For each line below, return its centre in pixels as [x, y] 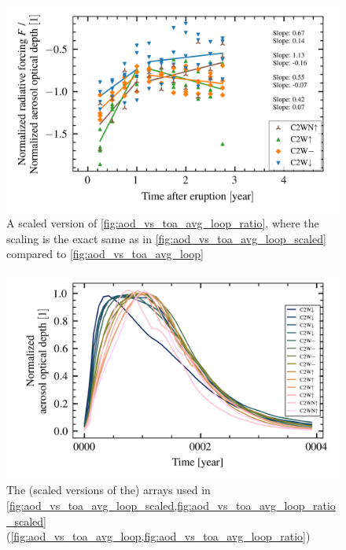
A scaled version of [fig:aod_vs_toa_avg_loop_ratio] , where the [163, 223]
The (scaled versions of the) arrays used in [109, 490]
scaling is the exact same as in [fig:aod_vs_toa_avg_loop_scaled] [166, 238]
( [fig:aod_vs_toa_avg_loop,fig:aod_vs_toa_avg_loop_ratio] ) [158, 536]
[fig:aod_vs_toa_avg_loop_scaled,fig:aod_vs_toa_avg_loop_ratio [171, 505]
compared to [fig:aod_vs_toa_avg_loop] [105, 254]
